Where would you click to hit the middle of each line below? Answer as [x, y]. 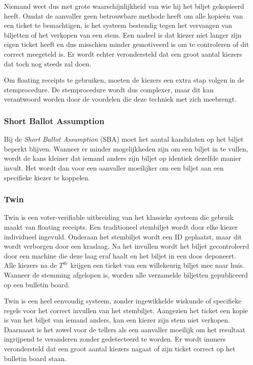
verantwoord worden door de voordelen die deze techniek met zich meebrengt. [120, 99]
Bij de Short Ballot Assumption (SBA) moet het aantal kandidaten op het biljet [124, 139]
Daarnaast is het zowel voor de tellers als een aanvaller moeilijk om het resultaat [125, 329]
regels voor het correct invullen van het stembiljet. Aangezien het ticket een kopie [126, 310]
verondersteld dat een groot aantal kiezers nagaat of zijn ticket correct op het [120, 349]
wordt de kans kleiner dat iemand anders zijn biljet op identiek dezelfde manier [123, 158]
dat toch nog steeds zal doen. [48, 63]
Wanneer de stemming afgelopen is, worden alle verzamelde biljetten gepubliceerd [126, 274]
